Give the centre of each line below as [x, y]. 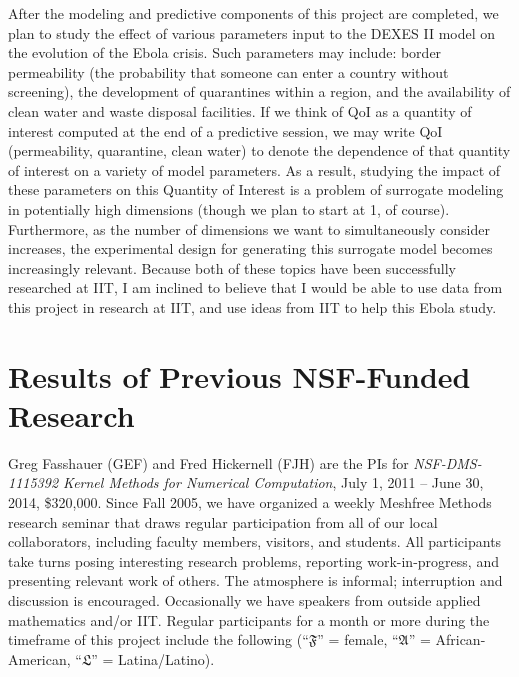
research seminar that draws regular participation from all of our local [223, 521]
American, [39, 658]
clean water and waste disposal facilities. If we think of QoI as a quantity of [240, 110]
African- [460, 639]
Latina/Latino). [166, 658]
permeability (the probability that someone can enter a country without [228, 71]
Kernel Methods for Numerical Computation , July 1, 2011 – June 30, [273, 482]
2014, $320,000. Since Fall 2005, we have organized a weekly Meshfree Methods [250, 502]
